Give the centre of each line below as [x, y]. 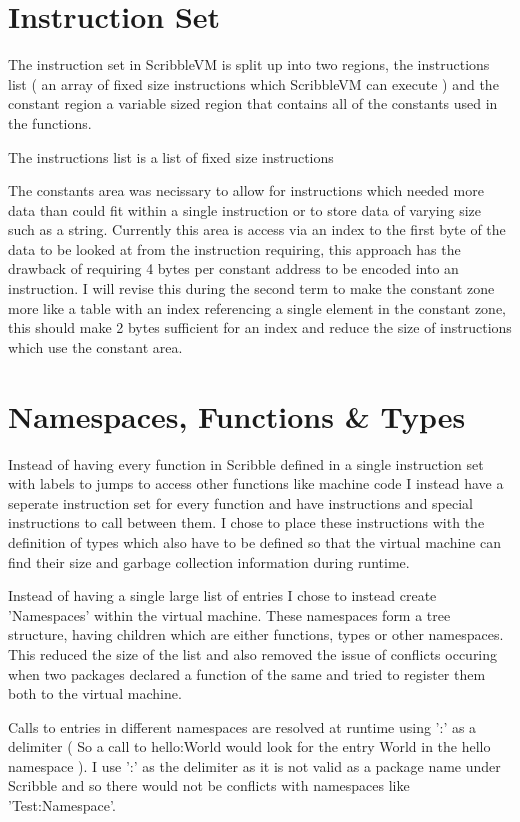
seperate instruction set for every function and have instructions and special [241, 502]
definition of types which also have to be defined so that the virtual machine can [254, 541]
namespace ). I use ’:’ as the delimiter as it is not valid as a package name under [254, 765]
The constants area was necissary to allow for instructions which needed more [246, 190]
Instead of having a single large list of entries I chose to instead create [222, 595]
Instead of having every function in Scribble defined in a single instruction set [246, 463]
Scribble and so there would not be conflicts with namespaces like [209, 785]
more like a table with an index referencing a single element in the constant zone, [257, 307]
